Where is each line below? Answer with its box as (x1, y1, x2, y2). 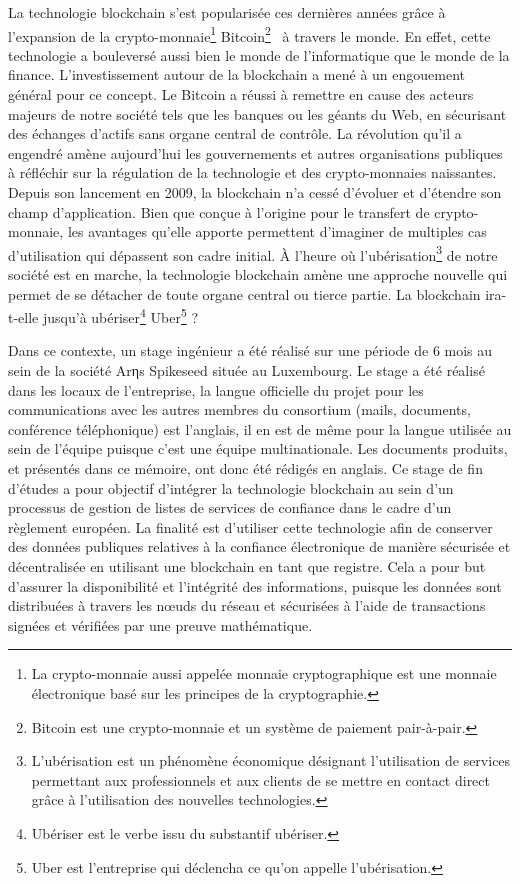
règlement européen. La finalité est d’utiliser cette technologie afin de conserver (8, 516, 493, 537)
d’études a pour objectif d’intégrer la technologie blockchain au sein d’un (8, 477, 454, 498)
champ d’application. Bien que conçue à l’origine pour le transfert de (8, 201, 430, 222)
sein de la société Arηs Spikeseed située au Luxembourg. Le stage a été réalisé (8, 360, 485, 381)
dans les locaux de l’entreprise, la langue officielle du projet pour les (8, 379, 424, 400)
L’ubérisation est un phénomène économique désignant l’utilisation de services (31, 750, 511, 771)
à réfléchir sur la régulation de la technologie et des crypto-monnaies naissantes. (8, 162, 497, 183)
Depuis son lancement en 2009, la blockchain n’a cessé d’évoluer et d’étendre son (8, 182, 502, 202)
